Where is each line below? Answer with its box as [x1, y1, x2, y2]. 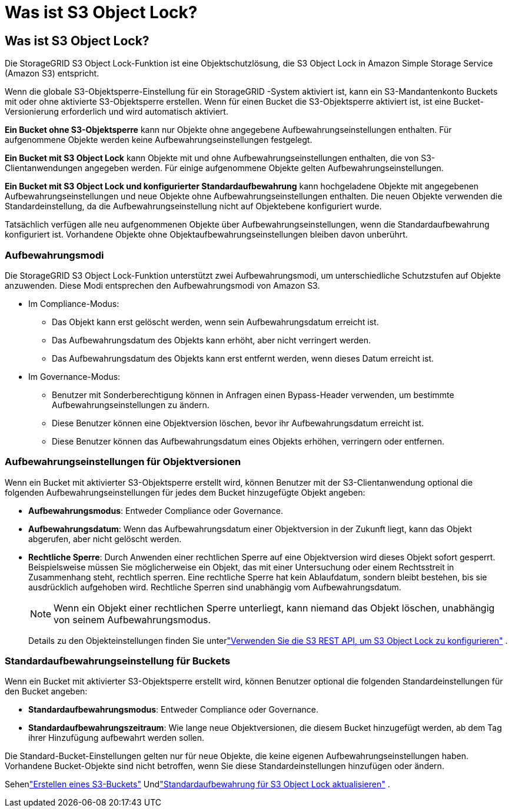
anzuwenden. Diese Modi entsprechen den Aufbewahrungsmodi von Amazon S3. [5, 280, 320, 290]
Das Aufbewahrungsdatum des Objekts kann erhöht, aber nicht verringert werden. [52, 335, 371, 345]
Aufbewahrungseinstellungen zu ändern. [52, 399, 210, 410]
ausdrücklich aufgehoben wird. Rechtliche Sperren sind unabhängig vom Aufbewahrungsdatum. [28, 582, 401, 592]
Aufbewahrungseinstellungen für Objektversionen [5, 456, 241, 468]
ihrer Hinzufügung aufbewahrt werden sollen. [28, 733, 205, 743]
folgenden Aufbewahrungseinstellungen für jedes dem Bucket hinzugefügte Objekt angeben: [5, 487, 365, 497]
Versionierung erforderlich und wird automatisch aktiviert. [5, 106, 228, 117]
